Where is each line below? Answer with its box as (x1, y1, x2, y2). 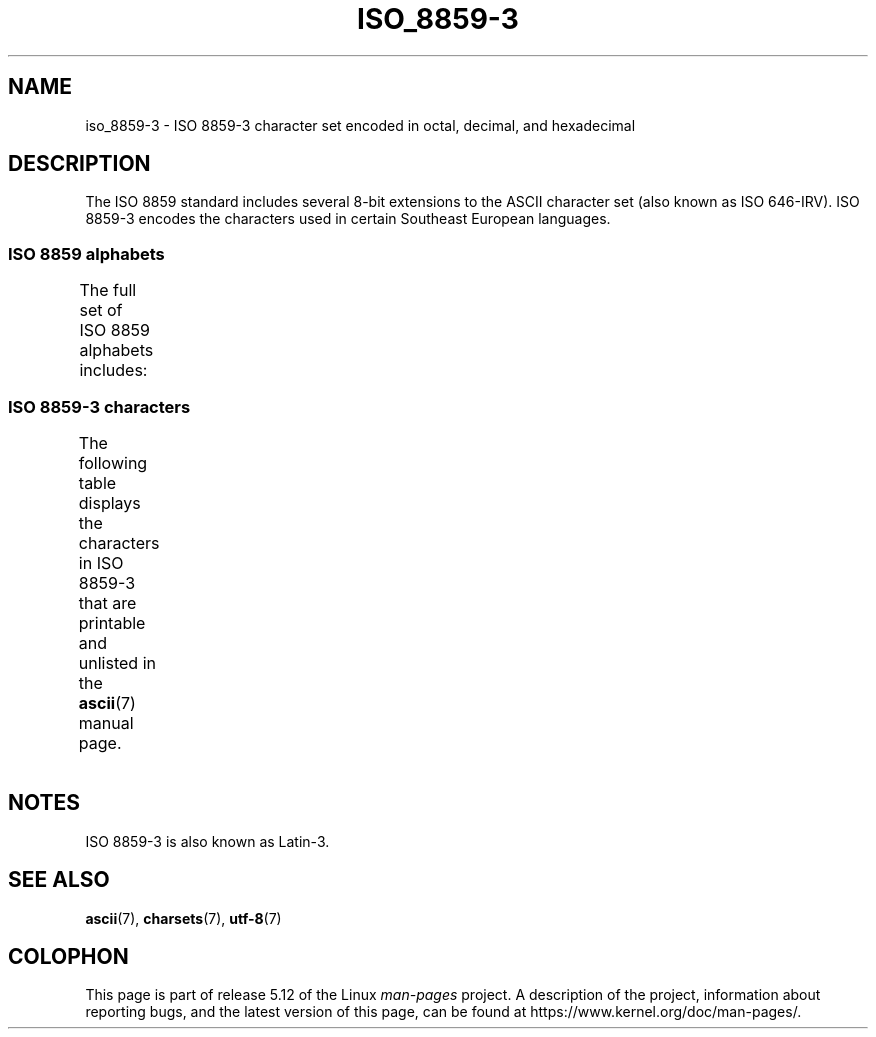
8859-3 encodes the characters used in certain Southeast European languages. (85, 210, 611, 228)
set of (79, 300, 123, 321)
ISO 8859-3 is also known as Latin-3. (85, 832, 330, 850)
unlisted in (78, 652, 156, 673)
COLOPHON (8, 944, 129, 970)
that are (78, 592, 137, 613)
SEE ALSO (8, 867, 110, 893)
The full (79, 280, 137, 301)
